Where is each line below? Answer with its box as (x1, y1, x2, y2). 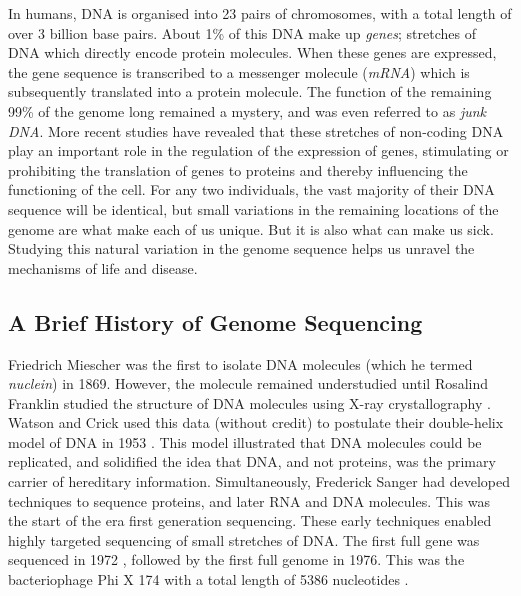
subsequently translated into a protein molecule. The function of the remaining (8, 81, 492, 102)
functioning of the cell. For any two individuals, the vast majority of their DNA (8, 179, 495, 200)
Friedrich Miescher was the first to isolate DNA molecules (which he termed (8, 353, 473, 374)
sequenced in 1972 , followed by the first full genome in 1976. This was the (8, 549, 465, 570)
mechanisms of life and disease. (8, 257, 198, 278)
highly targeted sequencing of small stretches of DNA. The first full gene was (8, 529, 480, 550)
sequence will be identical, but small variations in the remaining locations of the (8, 198, 499, 219)
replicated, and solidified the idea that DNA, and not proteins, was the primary (8, 451, 496, 472)
